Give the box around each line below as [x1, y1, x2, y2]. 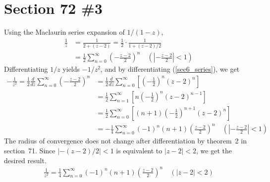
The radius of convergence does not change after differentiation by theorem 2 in [4, 136, 247, 146]
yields [62, 64, 80, 74]
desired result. [4, 155, 47, 165]
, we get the [196, 145, 232, 155]
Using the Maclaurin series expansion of [4, 27, 125, 37]
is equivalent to [116, 145, 162, 155]
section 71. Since [4, 145, 55, 155]
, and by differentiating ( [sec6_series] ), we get [100, 64, 240, 74]
